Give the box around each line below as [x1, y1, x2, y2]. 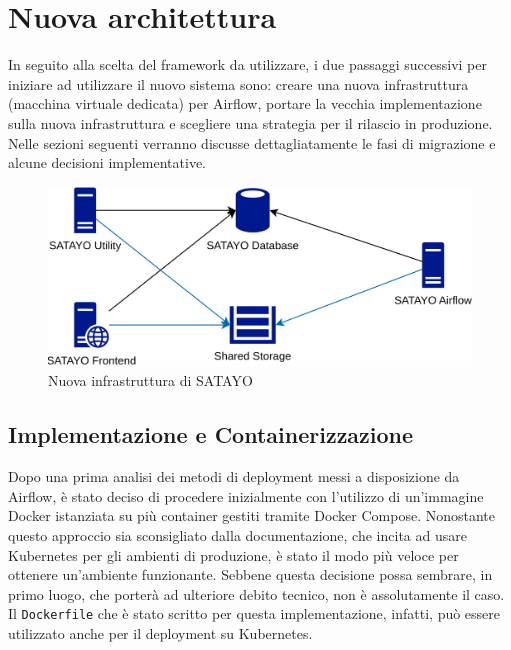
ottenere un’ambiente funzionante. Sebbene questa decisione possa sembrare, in [8, 564, 493, 585]
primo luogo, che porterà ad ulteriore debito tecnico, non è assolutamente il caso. [8, 583, 505, 604]
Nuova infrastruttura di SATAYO [48, 370, 253, 391]
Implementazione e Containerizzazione [8, 419, 414, 450]
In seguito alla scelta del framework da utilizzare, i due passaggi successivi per [8, 54, 487, 75]
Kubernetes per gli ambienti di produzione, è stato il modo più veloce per [8, 544, 459, 565]
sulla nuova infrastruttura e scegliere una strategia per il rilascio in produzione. [8, 112, 493, 133]
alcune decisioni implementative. [8, 152, 207, 173]
